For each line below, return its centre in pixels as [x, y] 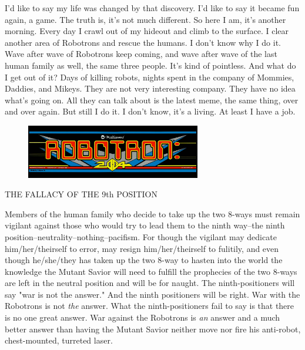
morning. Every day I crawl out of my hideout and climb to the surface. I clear [147, 31]
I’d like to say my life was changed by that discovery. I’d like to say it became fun [152, 8]
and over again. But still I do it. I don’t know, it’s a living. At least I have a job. [150, 111]
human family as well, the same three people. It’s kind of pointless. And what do [150, 65]
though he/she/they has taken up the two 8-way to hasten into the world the [144, 260]
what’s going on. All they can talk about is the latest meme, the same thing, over [152, 100]
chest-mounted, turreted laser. [59, 340]
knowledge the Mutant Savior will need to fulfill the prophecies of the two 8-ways [151, 271]
